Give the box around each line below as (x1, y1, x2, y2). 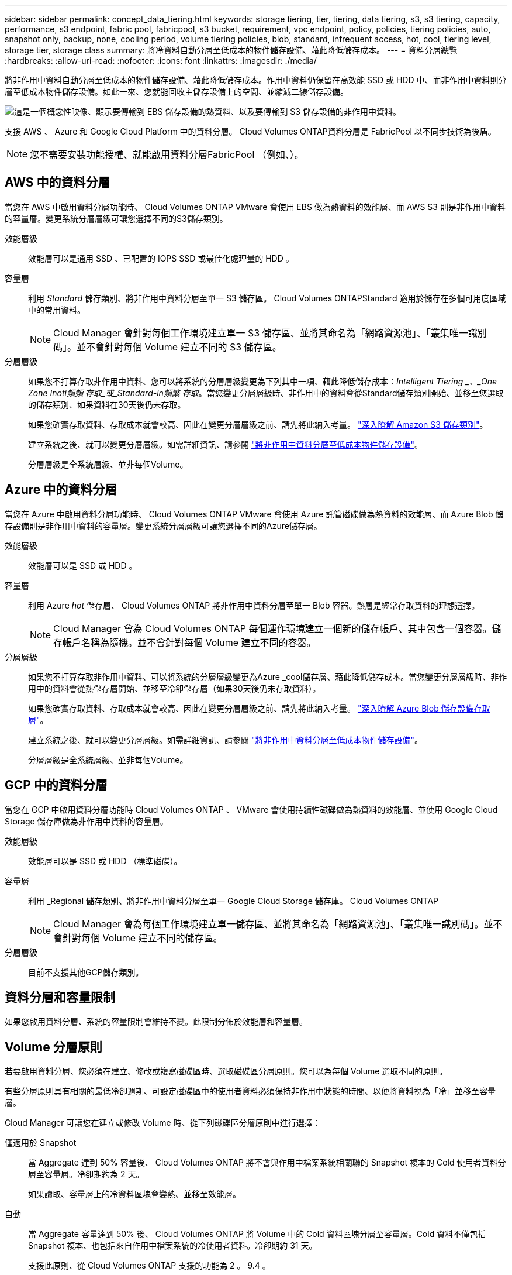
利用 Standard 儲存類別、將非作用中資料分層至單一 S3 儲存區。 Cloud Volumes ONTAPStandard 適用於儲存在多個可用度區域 (28, 293, 506, 303)
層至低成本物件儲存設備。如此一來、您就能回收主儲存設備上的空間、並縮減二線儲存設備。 (5, 87, 348, 97)
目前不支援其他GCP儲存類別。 (28, 967, 144, 977)
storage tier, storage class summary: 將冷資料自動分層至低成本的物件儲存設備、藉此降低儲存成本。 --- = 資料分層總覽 (5, 45, 458, 55)
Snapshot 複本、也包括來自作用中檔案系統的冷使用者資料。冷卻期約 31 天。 (28, 1240, 317, 1251)
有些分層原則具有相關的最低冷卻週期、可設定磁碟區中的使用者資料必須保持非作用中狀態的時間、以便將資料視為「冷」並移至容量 (5, 1086, 496, 1097)
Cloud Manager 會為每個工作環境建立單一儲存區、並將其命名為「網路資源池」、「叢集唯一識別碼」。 (53, 917, 484, 930)
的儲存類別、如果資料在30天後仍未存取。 (28, 399, 186, 410)
